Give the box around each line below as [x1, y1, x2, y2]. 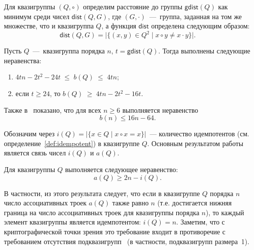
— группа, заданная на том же [149, 11, 242, 21]
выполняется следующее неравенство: [65, 164, 178, 175]
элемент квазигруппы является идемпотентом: [4, 217, 141, 227]
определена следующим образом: [151, 21, 250, 31]
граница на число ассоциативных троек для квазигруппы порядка [4, 207, 199, 217]
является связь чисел [4, 148, 66, 158]
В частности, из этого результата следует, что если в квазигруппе [4, 188, 200, 198]
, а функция [101, 21, 137, 31]
